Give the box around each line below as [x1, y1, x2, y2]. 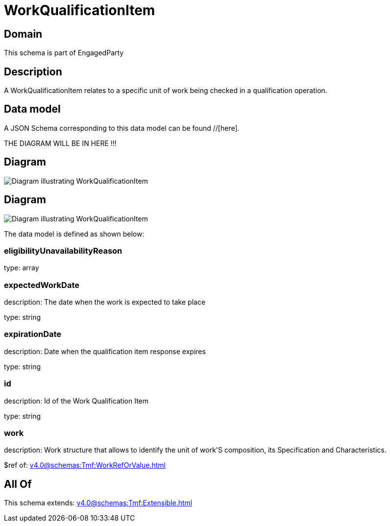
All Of [4, 478, 32, 490]
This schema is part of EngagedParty [4, 48, 124, 57]
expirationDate [4, 329, 62, 339]
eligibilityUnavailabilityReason [4, 245, 122, 256]
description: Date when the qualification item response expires [4, 347, 206, 356]
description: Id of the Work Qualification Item [4, 396, 149, 405]
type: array [4, 263, 39, 272]
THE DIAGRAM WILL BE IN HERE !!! [4, 139, 117, 147]
